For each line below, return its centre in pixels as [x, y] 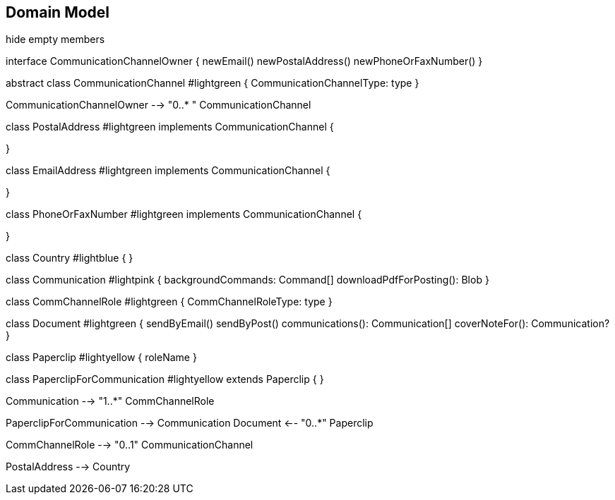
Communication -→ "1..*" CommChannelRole [110, 401]
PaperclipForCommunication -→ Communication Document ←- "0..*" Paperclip [190, 423]
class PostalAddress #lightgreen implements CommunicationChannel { [170, 127]
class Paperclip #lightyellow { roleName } [101, 358]
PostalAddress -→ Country [68, 467]
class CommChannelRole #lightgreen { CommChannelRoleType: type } [169, 302]
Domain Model [58, 12]
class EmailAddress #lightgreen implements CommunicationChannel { [168, 171]
